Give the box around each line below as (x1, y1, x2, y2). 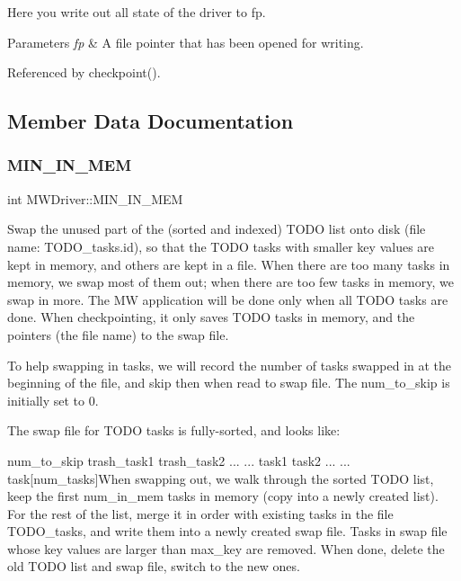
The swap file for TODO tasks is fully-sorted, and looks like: (7, 421, 341, 440)
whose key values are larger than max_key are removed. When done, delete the (7, 539, 445, 558)
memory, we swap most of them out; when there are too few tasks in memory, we (7, 273, 454, 291)
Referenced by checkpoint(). (7, 63, 161, 82)
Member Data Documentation (7, 107, 294, 135)
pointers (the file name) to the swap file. (7, 325, 229, 344)
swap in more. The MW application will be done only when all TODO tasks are (7, 290, 448, 308)
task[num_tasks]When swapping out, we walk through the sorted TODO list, (7, 469, 434, 487)
